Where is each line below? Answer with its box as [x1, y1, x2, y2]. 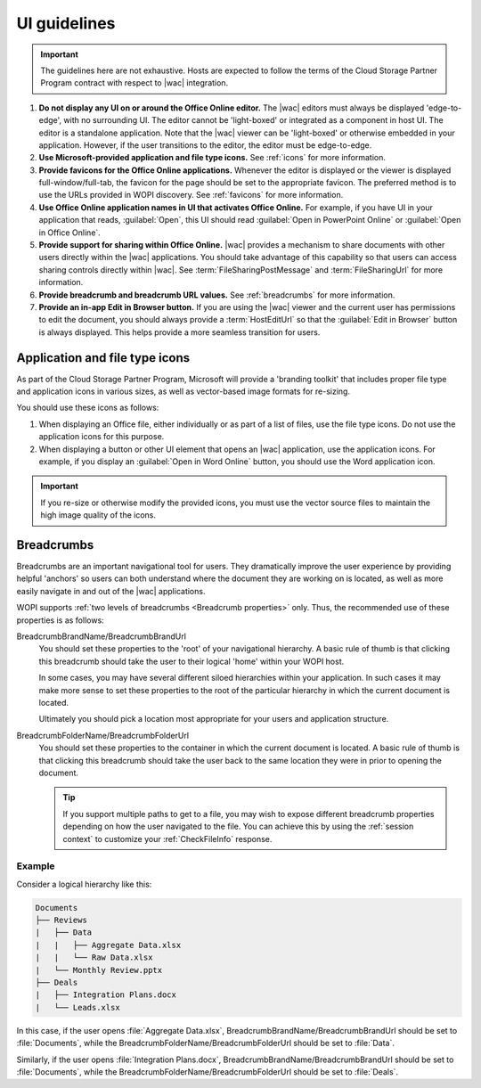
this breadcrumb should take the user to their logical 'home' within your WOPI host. [38, 656, 345, 667]
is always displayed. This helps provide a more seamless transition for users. [38, 326, 321, 338]
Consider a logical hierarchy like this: [16, 879, 152, 889]
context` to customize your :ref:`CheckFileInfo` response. [62, 833, 273, 844]
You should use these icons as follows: [16, 402, 159, 413]
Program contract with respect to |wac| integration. [40, 78, 229, 88]
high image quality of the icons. [40, 510, 156, 520]
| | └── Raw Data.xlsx [35, 953, 153, 962]
